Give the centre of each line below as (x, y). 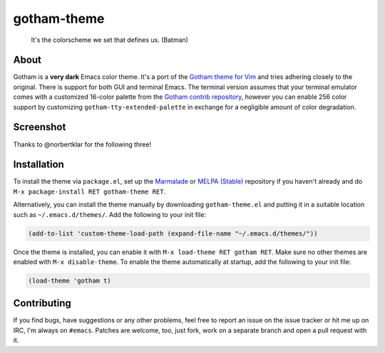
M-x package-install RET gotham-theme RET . (89, 191)
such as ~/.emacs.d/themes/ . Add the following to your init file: (110, 214)
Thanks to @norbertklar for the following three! (82, 144)
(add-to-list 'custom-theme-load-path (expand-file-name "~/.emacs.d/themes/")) (173, 233)
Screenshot (40, 127)
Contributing (42, 304)
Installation (38, 165)
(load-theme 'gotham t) (70, 280)
